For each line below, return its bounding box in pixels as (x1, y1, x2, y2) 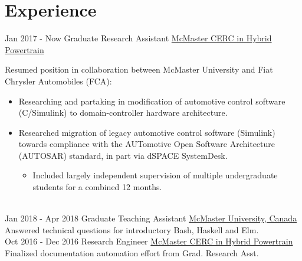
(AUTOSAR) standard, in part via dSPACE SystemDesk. (18, 149, 228, 161)
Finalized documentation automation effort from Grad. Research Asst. (5, 247, 259, 259)
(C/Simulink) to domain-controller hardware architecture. (18, 106, 228, 119)
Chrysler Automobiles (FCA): (5, 74, 112, 87)
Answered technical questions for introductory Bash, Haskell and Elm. (5, 223, 259, 236)
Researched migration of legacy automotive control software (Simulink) (18, 126, 275, 138)
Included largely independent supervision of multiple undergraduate (32, 169, 278, 181)
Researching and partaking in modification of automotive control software (18, 94, 285, 107)
